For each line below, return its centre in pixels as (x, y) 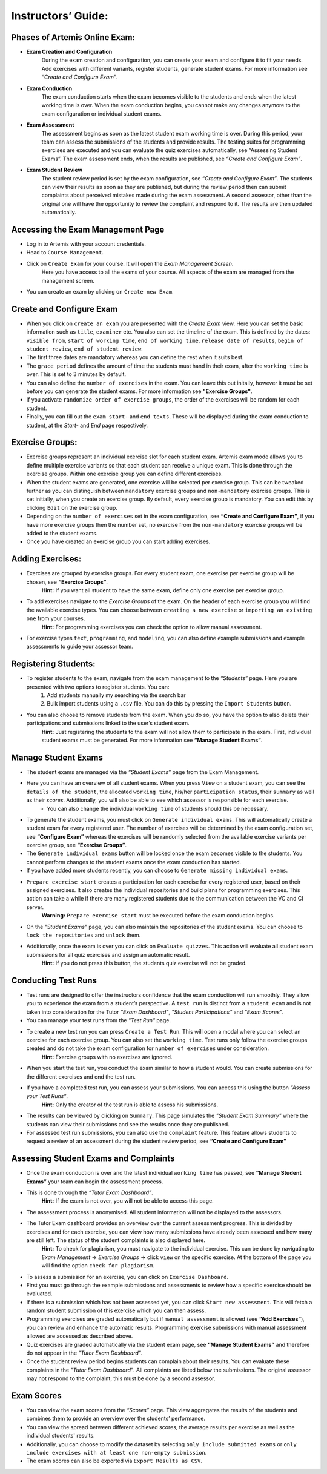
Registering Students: (54, 664)
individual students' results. (61, 1436)
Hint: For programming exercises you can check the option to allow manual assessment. (152, 627)
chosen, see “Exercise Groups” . (67, 582)
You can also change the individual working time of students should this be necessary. (158, 808)
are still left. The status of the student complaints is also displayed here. (116, 1240)
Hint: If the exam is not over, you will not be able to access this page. (128, 1201)
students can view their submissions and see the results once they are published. (128, 1124)
